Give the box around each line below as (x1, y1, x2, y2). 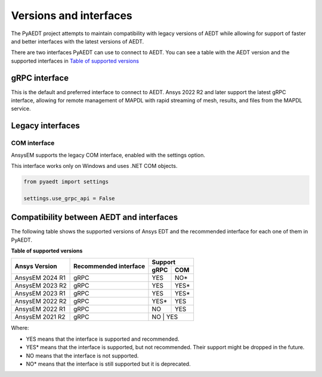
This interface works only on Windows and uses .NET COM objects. (11, 162, 178, 169)
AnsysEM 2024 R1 (14, 274, 66, 282)
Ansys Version (14, 262, 58, 270)
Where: (11, 325, 29, 332)
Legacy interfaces (11, 121, 80, 131)
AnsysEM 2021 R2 (14, 313, 66, 321)
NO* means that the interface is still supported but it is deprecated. (26, 360, 191, 367)
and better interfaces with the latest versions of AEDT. (11, 38, 144, 45)
